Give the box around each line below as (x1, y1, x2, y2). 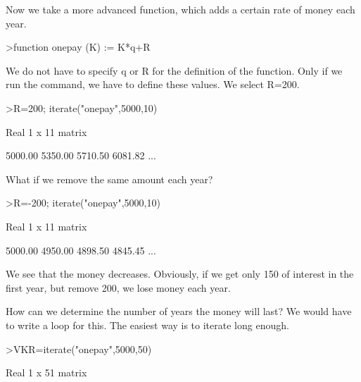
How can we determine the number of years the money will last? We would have (6, 304, 352, 319)
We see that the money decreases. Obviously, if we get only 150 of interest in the (6, 266, 354, 281)
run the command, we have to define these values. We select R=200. (6, 77, 300, 92)
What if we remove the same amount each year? (6, 171, 213, 186)
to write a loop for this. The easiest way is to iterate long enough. (6, 317, 289, 332)
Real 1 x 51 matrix (6, 365, 87, 380)
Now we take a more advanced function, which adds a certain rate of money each (6, 2, 355, 16)
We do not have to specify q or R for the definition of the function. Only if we (6, 63, 343, 78)
